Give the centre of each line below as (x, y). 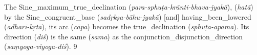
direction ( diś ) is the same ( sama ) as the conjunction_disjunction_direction (124, 36)
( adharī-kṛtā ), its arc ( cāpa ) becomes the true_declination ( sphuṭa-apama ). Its (127, 26)
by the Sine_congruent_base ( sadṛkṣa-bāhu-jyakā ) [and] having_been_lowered (128, 16)
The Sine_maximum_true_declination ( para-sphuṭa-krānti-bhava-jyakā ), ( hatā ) (129, 7)
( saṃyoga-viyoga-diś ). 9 (41, 46)
